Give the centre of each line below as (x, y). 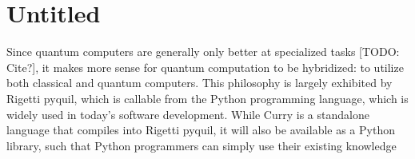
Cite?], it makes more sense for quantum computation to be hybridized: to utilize (205, 67)
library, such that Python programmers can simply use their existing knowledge (202, 145)
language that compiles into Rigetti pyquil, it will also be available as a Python (201, 130)
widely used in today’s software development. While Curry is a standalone (188, 114)
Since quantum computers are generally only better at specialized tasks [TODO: (203, 52)
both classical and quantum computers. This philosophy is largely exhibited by (200, 83)
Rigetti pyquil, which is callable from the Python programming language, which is (207, 98)
